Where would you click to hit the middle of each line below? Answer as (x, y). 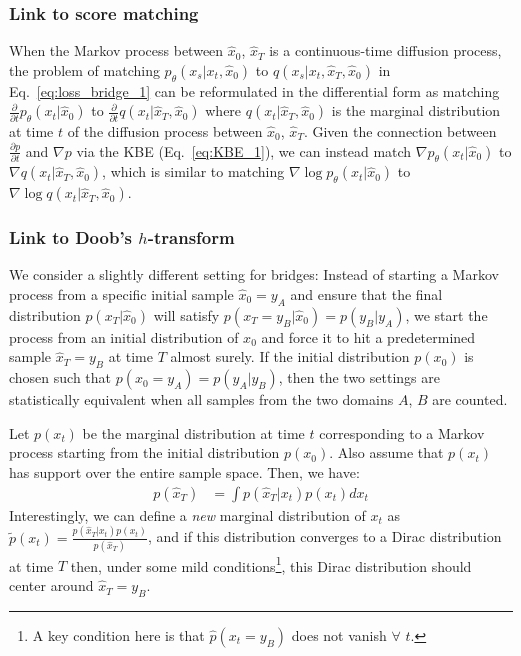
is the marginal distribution (416, 110)
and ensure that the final (366, 294)
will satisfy (186, 314)
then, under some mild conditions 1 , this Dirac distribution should (271, 564)
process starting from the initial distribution (144, 452)
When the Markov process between (116, 50)
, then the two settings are (359, 377)
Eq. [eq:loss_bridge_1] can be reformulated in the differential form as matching (254, 90)
